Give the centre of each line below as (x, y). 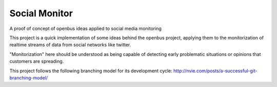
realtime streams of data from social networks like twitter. (70, 45)
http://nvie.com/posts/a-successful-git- (215, 71)
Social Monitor (41, 13)
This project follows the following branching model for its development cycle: (91, 71)
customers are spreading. (37, 62)
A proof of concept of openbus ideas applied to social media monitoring (85, 28)
